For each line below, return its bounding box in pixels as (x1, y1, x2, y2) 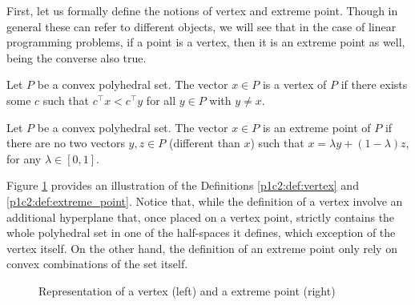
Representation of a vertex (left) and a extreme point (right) (38, 282, 336, 299)
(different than (168, 134, 240, 151)
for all (146, 91, 176, 108)
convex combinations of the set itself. (6, 255, 188, 272)
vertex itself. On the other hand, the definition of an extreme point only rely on (6, 239, 397, 256)
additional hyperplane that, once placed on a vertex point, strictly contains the (6, 208, 395, 225)
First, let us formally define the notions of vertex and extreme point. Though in (6, 2, 398, 18)
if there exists (340, 76, 408, 93)
